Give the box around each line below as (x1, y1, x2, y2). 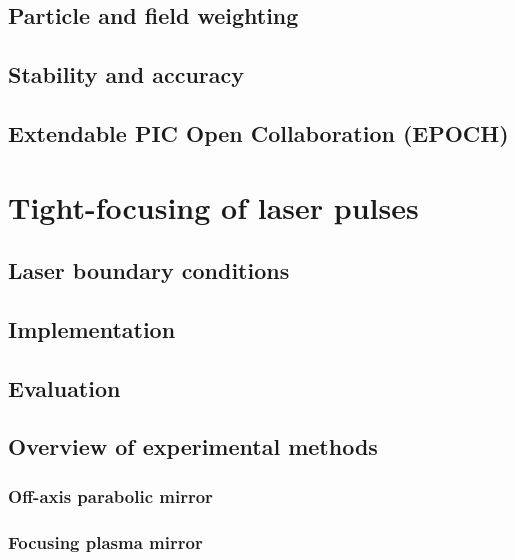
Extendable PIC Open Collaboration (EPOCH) (8, 117, 509, 148)
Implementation (8, 313, 176, 344)
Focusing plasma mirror (8, 529, 203, 554)
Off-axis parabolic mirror (8, 483, 213, 508)
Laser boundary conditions (8, 255, 290, 286)
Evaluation (8, 372, 121, 403)
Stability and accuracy (8, 59, 244, 90)
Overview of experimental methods (8, 431, 378, 462)
